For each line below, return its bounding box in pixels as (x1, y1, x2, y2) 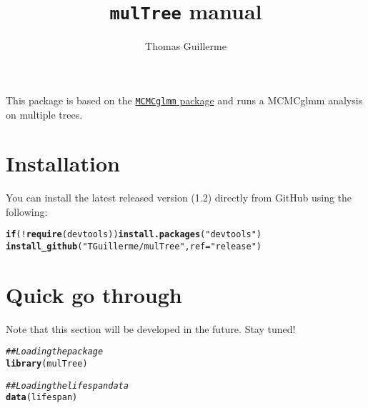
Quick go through (6, 279, 182, 309)
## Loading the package (6, 347, 104, 357)
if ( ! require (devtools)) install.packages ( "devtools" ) (6, 229, 262, 240)
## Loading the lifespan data (6, 380, 129, 391)
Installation (6, 149, 120, 178)
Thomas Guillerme (145, 39, 227, 54)
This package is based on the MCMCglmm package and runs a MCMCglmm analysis (6, 92, 363, 107)
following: (6, 204, 48, 219)
